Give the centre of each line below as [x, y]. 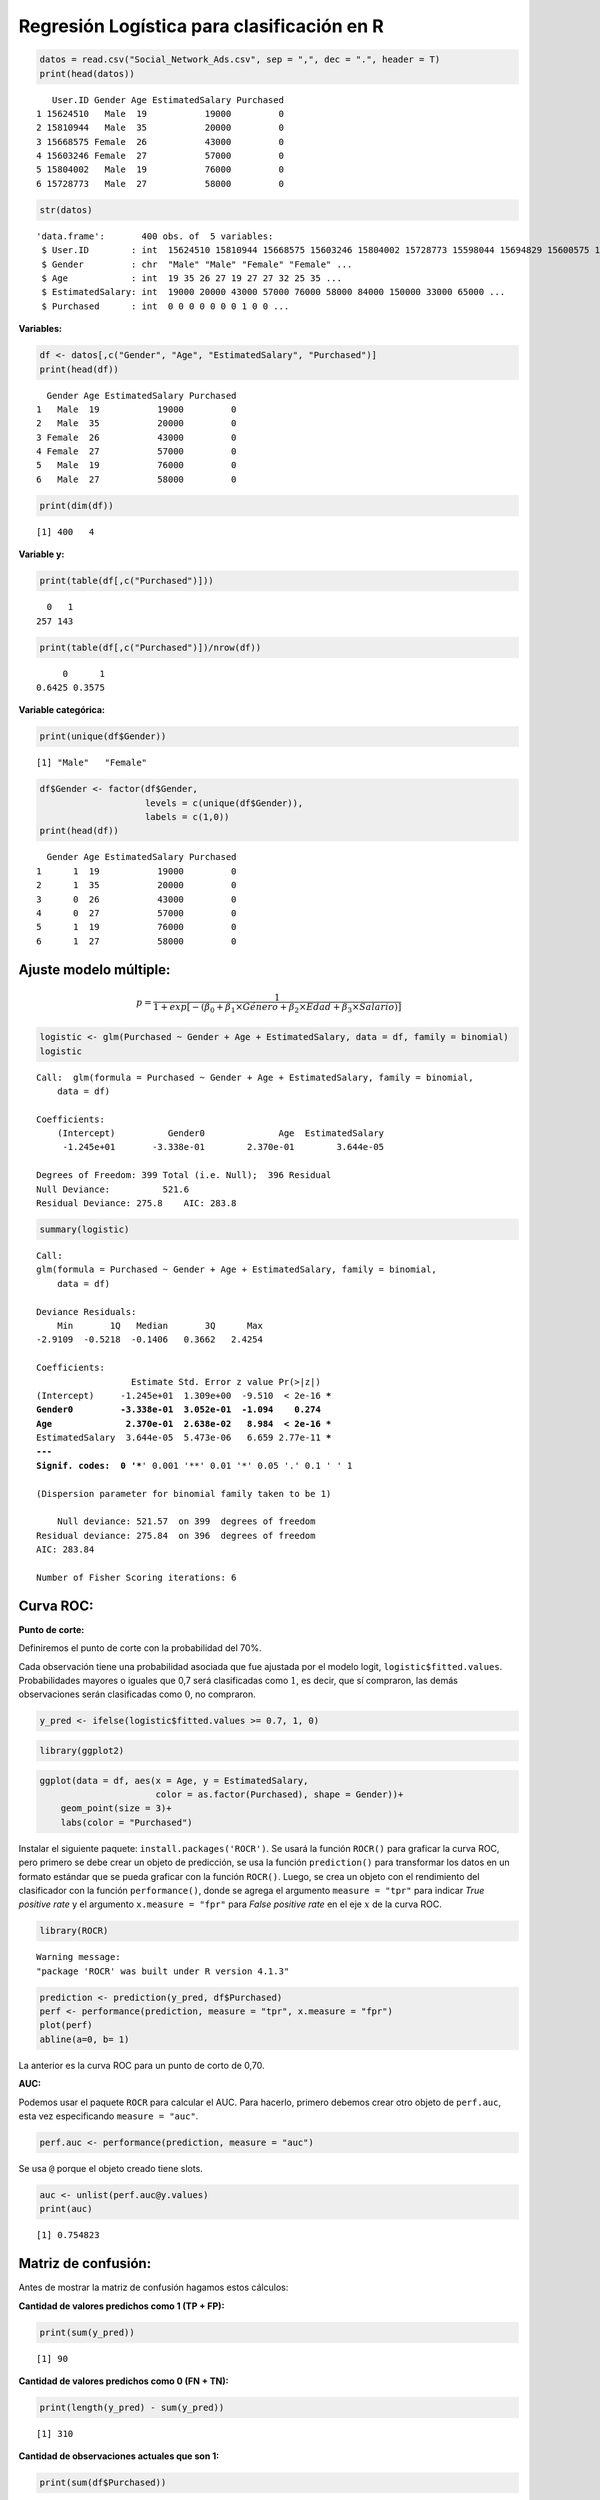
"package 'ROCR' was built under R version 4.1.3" [163, 1971]
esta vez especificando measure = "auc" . [108, 2116]
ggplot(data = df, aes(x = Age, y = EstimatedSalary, [174, 1780]
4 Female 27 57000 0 [136, 451]
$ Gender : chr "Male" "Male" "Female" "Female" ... [197, 264]
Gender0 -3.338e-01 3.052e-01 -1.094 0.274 [179, 1409]
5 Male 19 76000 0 [136, 465]
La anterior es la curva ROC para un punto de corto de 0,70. [141, 2065]
